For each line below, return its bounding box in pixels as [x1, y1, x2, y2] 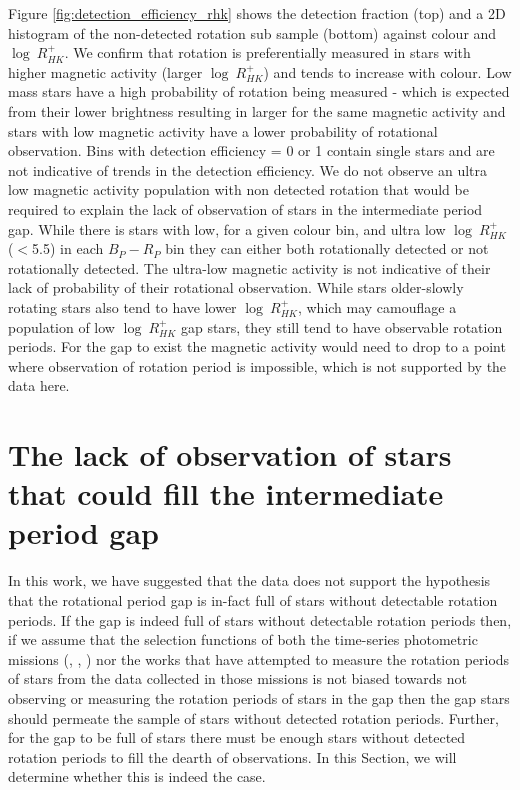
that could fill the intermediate [8, 473, 444, 514]
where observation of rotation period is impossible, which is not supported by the [8, 355, 507, 376]
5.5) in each [32, 238, 104, 259]
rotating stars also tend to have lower [8, 296, 237, 317]
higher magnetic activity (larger [8, 61, 203, 82]
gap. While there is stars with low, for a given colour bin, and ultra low [8, 218, 446, 239]
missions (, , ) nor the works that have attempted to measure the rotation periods [8, 648, 510, 669]
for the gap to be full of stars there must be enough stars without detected [8, 727, 466, 748]
